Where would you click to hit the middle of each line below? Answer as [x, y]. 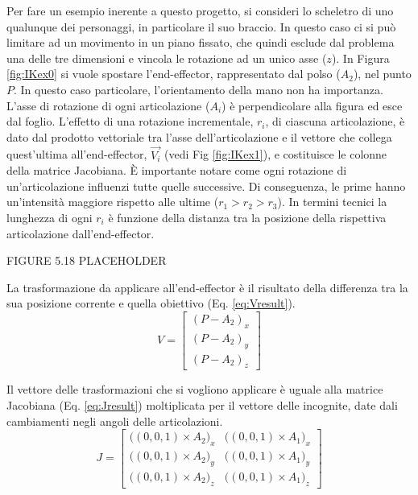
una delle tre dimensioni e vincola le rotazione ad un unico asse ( [167, 58]
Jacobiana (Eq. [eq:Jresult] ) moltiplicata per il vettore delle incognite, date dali [202, 405]
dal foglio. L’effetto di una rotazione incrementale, [130, 121]
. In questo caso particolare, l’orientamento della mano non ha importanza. [199, 89]
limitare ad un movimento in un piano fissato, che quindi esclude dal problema [201, 42]
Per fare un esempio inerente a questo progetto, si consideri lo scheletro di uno [200, 10]
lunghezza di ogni [50, 217]
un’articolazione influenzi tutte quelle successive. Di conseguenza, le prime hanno [206, 186]
